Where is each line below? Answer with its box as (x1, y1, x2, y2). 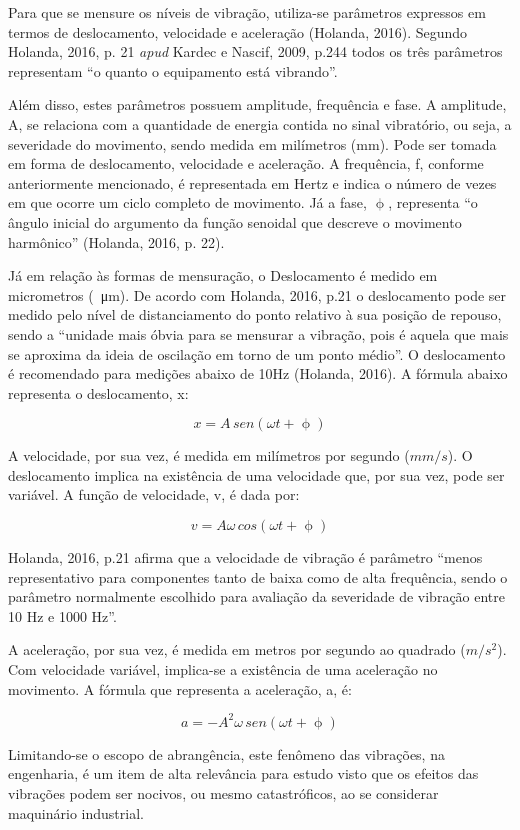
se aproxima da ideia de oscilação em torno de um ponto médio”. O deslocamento (8, 343, 506, 364)
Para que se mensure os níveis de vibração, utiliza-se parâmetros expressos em (8, 2, 486, 22)
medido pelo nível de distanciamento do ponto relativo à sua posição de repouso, (8, 304, 502, 325)
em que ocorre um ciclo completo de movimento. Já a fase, (8, 192, 367, 213)
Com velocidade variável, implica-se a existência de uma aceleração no (8, 659, 438, 680)
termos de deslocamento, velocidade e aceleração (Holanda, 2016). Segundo (8, 21, 468, 42)
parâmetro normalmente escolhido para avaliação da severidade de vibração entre (8, 586, 506, 607)
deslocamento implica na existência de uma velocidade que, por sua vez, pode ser (8, 464, 505, 485)
